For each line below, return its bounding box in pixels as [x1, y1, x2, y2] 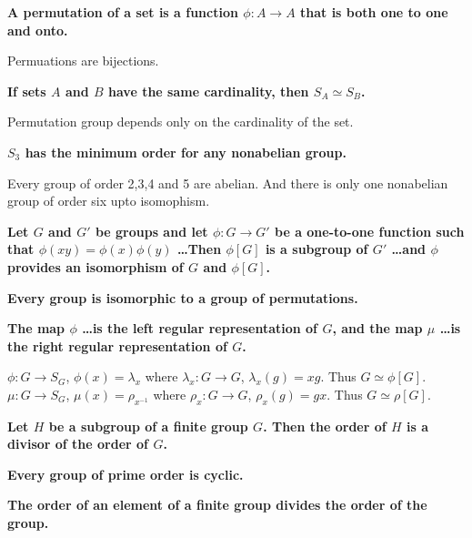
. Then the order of [263, 416, 387, 435]
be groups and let [95, 221, 208, 240]
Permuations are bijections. [7, 51, 159, 70]
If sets [7, 81, 46, 100]
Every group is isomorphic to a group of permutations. [7, 288, 358, 307]
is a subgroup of [265, 239, 368, 259]
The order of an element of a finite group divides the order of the [7, 495, 427, 514]
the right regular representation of [7, 336, 227, 355]
